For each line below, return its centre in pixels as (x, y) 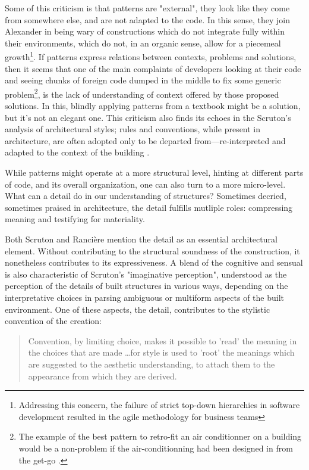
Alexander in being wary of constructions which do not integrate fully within (145, 31)
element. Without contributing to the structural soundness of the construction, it (152, 250)
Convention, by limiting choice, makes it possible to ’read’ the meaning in (163, 340)
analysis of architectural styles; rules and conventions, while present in (133, 129)
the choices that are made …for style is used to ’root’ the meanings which (161, 352)
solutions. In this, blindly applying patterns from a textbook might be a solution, (153, 106)
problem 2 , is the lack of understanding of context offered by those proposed (142, 93)
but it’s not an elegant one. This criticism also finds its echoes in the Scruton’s (148, 117)
